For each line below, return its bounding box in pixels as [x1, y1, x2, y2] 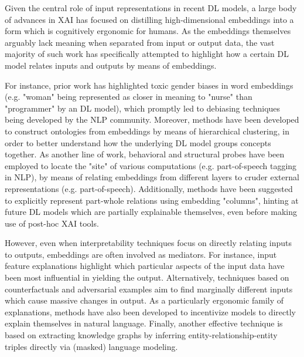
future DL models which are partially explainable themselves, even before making [5, 206, 297, 218]
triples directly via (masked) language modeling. [5, 340, 178, 352]
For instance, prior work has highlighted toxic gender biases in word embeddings [5, 79, 293, 91]
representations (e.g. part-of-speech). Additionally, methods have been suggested [5, 182, 293, 194]
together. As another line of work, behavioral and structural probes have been [5, 148, 285, 160]
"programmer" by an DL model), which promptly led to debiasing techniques [5, 102, 281, 114]
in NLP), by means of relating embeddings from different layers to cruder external [5, 171, 299, 183]
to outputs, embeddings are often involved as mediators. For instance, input [5, 248, 277, 260]
